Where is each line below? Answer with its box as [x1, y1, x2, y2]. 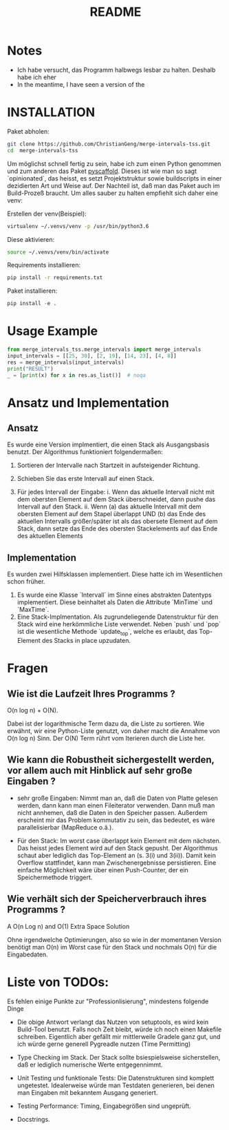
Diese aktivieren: [7, 235, 55, 243]
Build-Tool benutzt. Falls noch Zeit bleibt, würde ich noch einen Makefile [17, 1025, 222, 1034]
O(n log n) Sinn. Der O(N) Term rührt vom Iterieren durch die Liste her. [7, 734, 206, 743]
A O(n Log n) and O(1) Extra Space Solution [7, 922, 130, 930]
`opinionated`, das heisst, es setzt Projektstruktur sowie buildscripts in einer [7, 174, 222, 183]
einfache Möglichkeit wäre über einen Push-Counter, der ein [17, 865, 189, 874]
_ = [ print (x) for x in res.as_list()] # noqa [7, 371, 146, 379]
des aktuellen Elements [17, 532, 84, 540]
